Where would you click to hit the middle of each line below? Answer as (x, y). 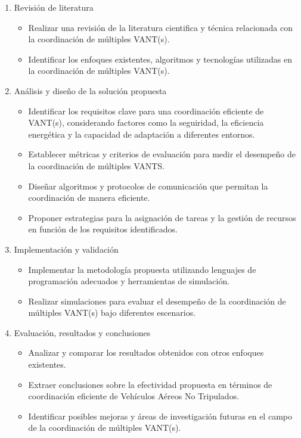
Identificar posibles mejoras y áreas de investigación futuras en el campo (160, 416)
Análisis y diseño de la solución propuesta (90, 90)
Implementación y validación (66, 249)
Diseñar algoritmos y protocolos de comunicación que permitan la (148, 186)
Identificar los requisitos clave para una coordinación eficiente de (146, 111)
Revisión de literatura (54, 7)
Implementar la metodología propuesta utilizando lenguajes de (142, 269)
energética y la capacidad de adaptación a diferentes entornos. (142, 134)
